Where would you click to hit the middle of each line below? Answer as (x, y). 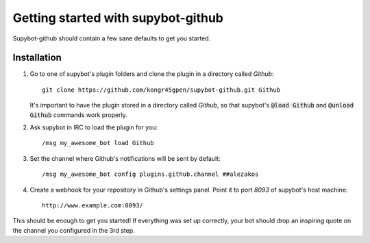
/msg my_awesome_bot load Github (98, 143)
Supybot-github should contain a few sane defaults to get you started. (112, 38)
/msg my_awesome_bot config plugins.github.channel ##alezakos (150, 174)
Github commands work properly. (79, 115)
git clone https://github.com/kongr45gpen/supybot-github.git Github (161, 90)
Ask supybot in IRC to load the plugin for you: (94, 127)
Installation (37, 58)
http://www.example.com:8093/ (93, 205)
